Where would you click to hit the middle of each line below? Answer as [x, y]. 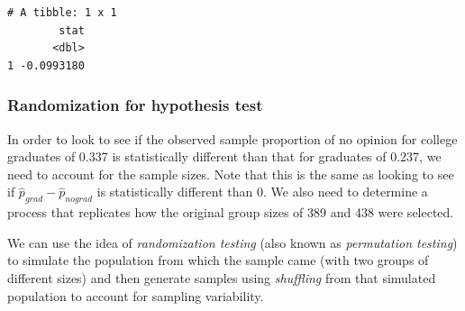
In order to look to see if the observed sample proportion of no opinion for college [232, 138]
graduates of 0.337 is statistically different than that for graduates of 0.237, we [224, 156]
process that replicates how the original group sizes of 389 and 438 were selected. [231, 212]
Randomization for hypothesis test [135, 105]
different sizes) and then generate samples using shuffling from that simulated [222, 277]
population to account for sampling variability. [136, 295]
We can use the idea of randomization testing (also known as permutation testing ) [232, 242]
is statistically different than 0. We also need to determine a [262, 192]
